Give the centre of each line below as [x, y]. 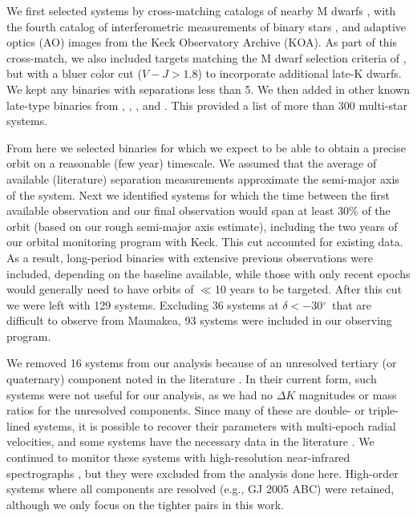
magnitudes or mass [348, 394]
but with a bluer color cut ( [74, 73]
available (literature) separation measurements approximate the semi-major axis [203, 178]
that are [352, 304]
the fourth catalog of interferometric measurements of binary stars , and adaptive [206, 26]
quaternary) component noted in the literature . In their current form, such [192, 379]
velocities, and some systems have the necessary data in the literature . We [190, 441]
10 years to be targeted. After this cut [308, 289]
